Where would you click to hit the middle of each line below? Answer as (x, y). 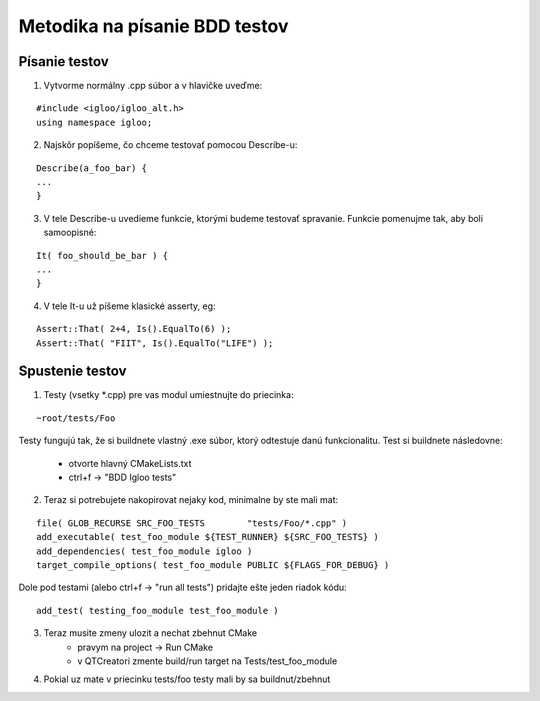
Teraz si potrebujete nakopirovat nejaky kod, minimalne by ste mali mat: (191, 500)
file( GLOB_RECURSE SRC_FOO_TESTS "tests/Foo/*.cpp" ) (192, 523)
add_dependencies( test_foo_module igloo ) (144, 551)
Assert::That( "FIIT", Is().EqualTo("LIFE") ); (155, 343)
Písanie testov (63, 61)
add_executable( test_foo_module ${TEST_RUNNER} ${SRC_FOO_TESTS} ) (207, 537)
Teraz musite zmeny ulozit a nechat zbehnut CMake (150, 633)
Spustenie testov (72, 371)
